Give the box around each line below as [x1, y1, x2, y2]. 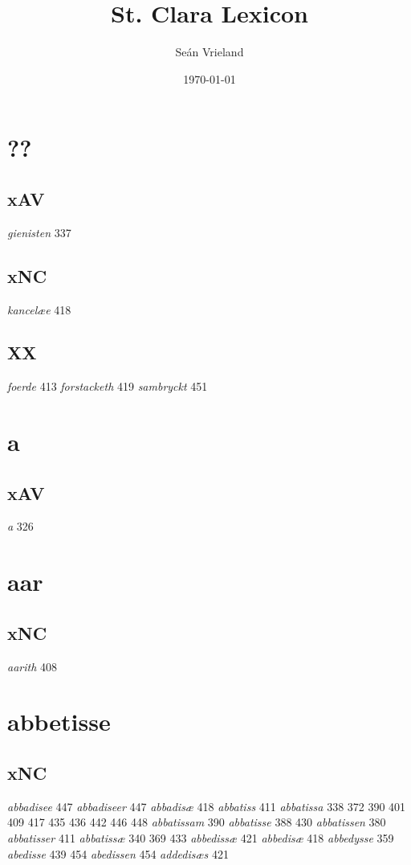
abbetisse [7, 705, 111, 738]
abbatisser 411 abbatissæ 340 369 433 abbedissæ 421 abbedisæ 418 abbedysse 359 [7, 830, 394, 846]
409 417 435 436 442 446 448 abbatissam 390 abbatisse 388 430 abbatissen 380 [7, 814, 386, 830]
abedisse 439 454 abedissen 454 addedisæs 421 [7, 845, 229, 862]
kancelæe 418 [7, 301, 71, 318]
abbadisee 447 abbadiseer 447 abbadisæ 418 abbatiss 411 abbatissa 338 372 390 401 [7, 797, 406, 814]
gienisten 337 [7, 223, 71, 240]
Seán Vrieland [175, 43, 244, 60]
